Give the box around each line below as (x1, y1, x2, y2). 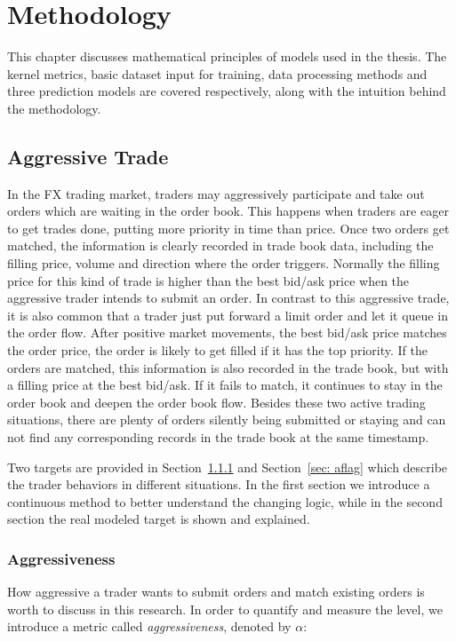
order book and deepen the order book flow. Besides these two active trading (7, 392, 426, 411)
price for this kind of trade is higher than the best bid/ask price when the (7, 271, 410, 289)
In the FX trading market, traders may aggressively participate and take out (7, 184, 425, 202)
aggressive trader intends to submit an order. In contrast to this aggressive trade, (7, 289, 450, 307)
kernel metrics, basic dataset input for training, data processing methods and (7, 64, 428, 83)
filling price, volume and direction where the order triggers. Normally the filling (7, 254, 440, 273)
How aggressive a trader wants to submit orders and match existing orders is (7, 582, 425, 601)
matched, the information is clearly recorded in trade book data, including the (7, 236, 434, 255)
